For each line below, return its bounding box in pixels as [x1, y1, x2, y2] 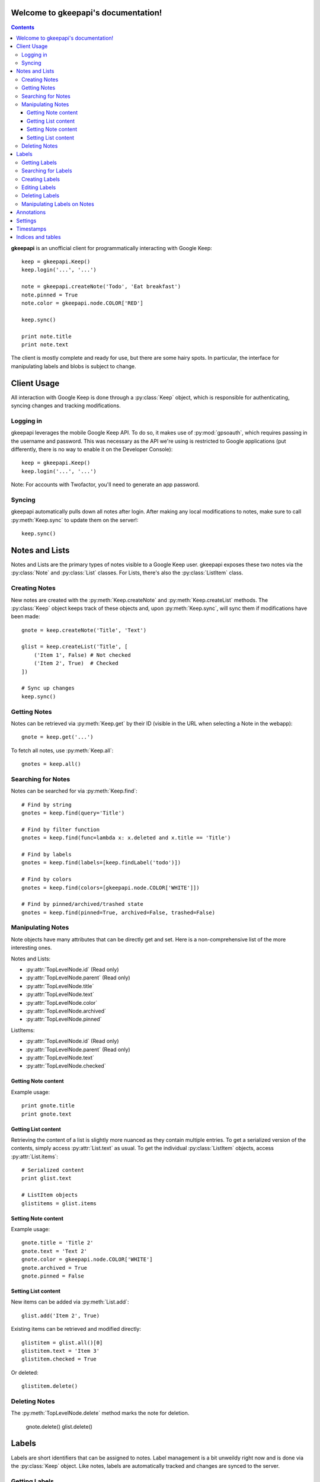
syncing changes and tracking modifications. [11, 402, 121, 409]
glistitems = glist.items [21, 1200, 97, 1206]
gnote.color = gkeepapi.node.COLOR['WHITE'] [21, 1256, 153, 1263]
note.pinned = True [21, 291, 78, 298]
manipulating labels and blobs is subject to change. [11, 362, 136, 370]
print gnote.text [21, 1110, 72, 1117]
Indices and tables [16, 234, 62, 241]
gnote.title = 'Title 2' [21, 1240, 94, 1246]
